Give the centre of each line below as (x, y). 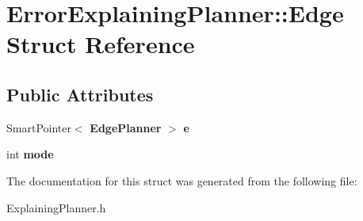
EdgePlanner (126, 127)
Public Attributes (80, 94)
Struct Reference (101, 44)
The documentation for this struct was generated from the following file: (182, 180)
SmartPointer (39, 127)
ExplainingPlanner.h (56, 207)
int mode (30, 154)
